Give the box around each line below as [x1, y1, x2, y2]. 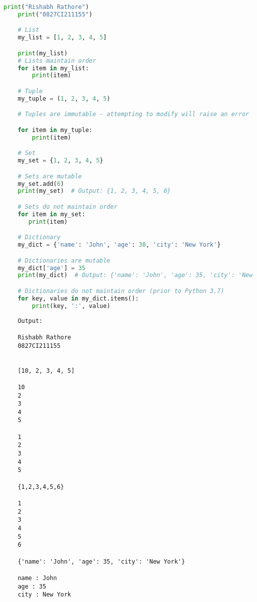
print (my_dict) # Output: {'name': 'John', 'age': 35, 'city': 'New [17, 272, 253, 279]
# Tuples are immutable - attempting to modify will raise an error [17, 111, 249, 118]
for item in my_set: [17, 210, 86, 218]
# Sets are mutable [17, 172, 82, 180]
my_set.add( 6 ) [17, 180, 64, 187]
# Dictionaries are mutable [17, 257, 110, 264]
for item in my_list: [17, 64, 89, 72]
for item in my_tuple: [17, 126, 92, 134]
